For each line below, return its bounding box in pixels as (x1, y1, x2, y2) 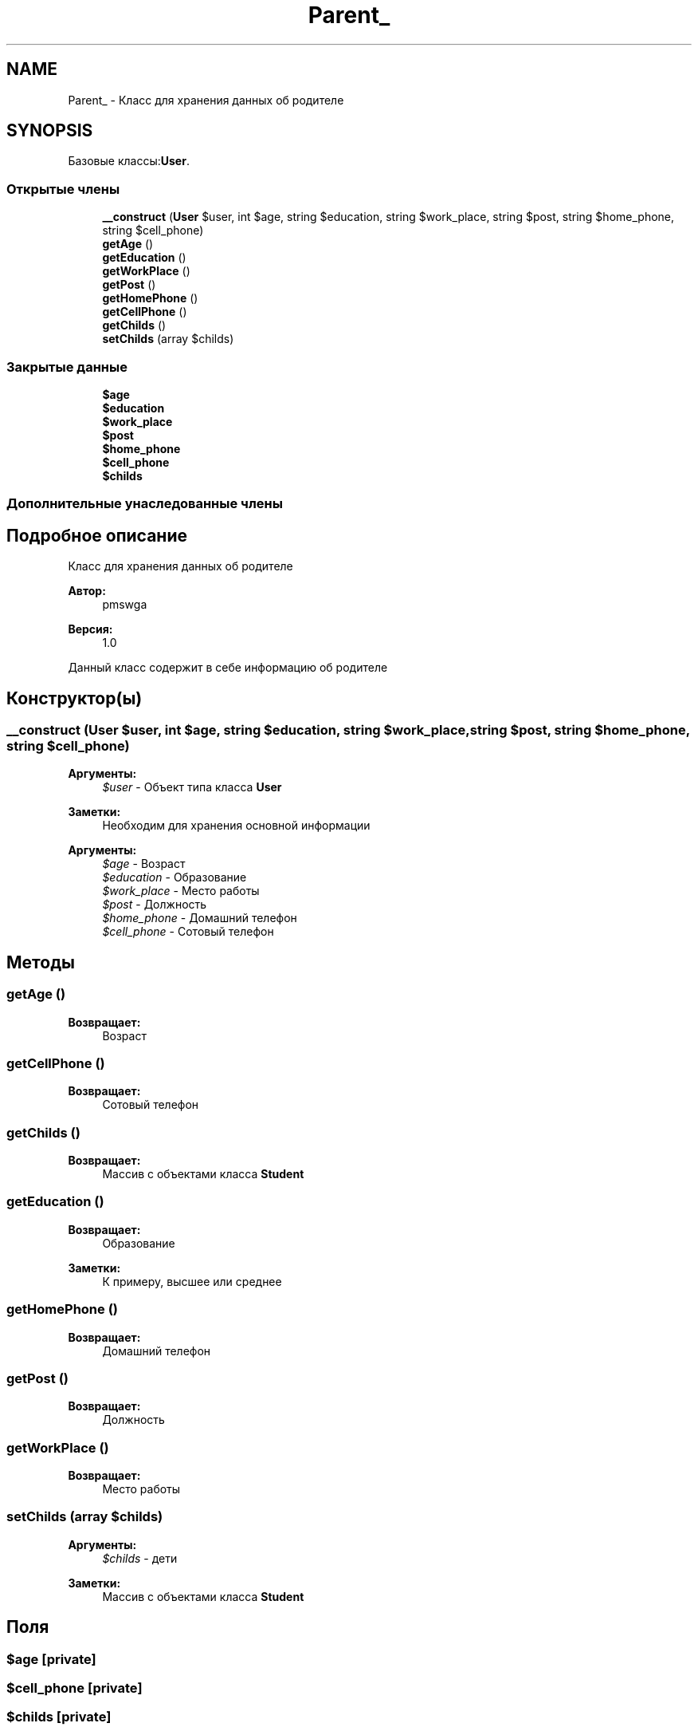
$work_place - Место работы (102, 884, 260, 898)
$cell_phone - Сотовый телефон (102, 925, 274, 939)
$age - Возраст (102, 857, 186, 871)
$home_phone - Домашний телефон (102, 911, 297, 925)
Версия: (68, 622, 113, 637)
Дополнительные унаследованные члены (6, 495, 283, 512)
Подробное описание (6, 525, 187, 546)
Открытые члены (6, 180, 120, 197)
